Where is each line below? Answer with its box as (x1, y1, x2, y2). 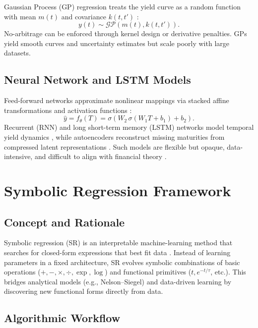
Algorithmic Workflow (4, 310, 121, 326)
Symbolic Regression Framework (4, 180, 231, 200)
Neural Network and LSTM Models (4, 72, 191, 87)
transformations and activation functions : (4, 105, 132, 115)
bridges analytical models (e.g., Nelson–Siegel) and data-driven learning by (4, 276, 232, 286)
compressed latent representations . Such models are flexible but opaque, (4, 141, 225, 152)
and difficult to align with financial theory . (34, 151, 167, 162)
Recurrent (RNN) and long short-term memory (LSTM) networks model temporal (4, 122, 254, 132)
